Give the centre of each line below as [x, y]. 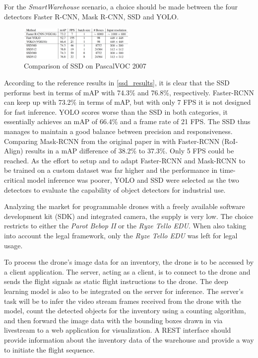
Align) [14, 151]
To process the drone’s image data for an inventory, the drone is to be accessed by [129, 262]
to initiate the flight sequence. [49, 349]
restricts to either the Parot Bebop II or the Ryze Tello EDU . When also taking [125, 226]
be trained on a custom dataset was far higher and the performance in [111, 170]
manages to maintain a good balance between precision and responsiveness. [118, 131]
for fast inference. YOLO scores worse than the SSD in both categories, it [116, 111]
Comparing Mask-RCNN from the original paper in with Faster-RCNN [112, 141]
